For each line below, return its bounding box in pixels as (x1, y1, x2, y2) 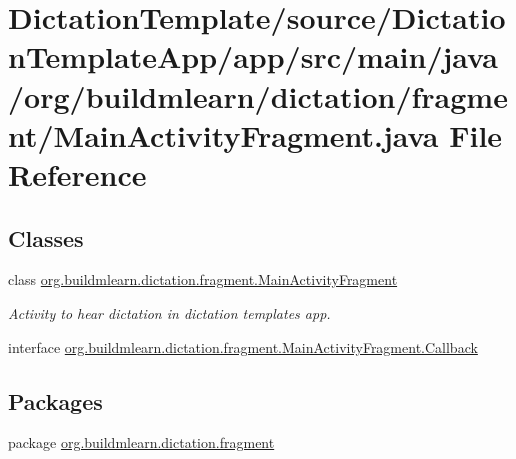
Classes (8, 222, 84, 253)
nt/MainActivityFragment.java (8, 114, 439, 155)
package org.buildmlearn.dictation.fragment (8, 432, 275, 453)
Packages (8, 385, 103, 416)
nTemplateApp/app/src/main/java (8, 36, 498, 77)
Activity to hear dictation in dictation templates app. (8, 302, 331, 323)
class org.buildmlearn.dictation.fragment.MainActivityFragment (8, 269, 398, 290)
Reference (8, 153, 147, 194)
